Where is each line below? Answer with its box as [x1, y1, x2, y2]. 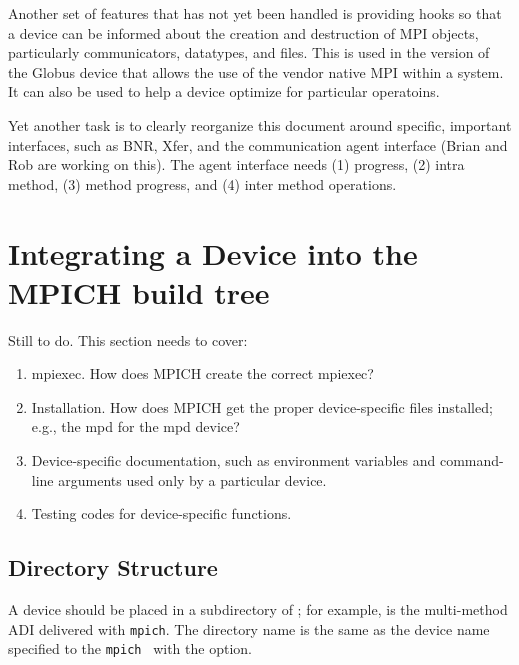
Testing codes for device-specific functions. [31, 503, 292, 524]
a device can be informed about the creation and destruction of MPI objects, [8, 22, 479, 43]
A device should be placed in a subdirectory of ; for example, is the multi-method [8, 599, 508, 620]
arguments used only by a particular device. [58, 469, 327, 490]
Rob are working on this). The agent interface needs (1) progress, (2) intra [8, 154, 465, 175]
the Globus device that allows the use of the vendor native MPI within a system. [8, 61, 504, 82]
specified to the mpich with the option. [8, 638, 252, 659]
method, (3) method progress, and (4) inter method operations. [8, 173, 397, 194]
